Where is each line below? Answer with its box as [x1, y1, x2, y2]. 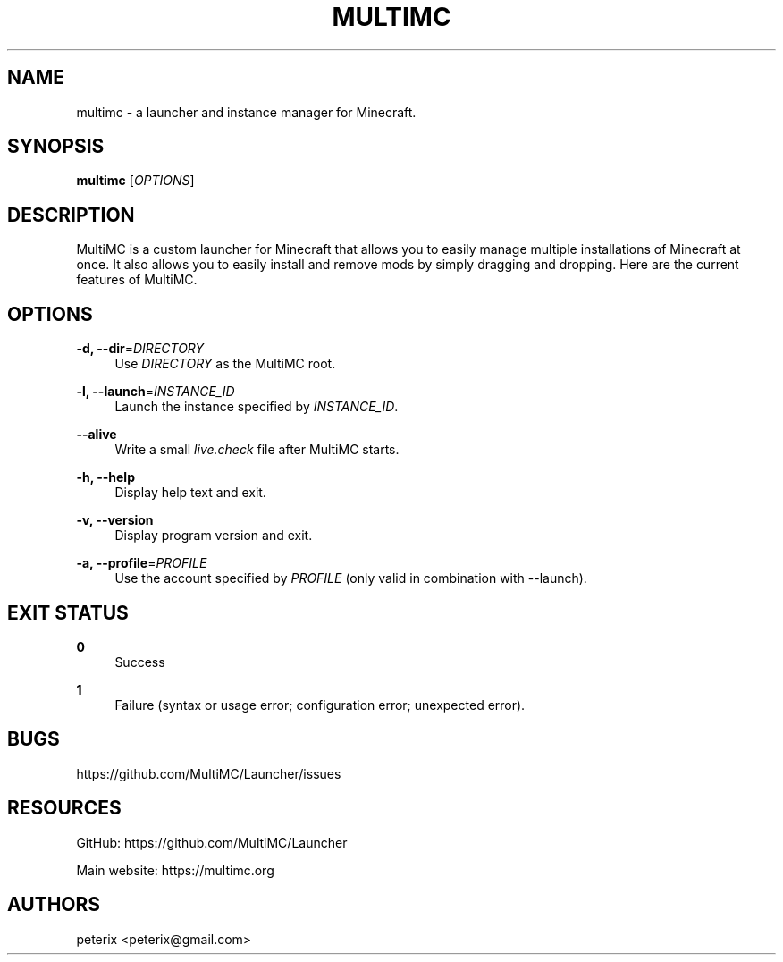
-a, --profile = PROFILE [76, 555, 207, 571]
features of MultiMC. [76, 272, 198, 288]
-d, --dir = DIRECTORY [76, 341, 205, 357]
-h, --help [76, 469, 135, 485]
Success [114, 654, 165, 670]
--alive [76, 426, 117, 443]
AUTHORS [7, 893, 101, 916]
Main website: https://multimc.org [76, 862, 274, 878]
